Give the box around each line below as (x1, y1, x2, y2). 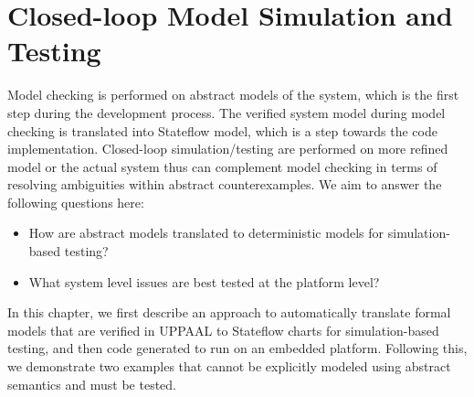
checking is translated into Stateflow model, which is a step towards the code (7, 121, 437, 140)
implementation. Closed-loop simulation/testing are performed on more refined (7, 139, 448, 158)
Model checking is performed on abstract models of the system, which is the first (7, 85, 459, 104)
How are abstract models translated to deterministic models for (28, 223, 384, 242)
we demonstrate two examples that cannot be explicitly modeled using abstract (7, 357, 451, 376)
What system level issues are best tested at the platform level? (28, 272, 380, 291)
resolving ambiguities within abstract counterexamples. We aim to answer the (7, 175, 442, 194)
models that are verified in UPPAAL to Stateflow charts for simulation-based (7, 320, 439, 339)
